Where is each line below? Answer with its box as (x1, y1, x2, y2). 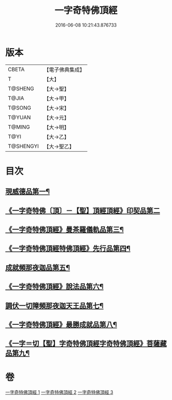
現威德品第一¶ (5, 187, 50, 196)
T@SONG (8, 104, 32, 111)
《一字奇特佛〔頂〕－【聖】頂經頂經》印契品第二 (5, 206, 160, 215)
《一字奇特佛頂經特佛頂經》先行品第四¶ (5, 244, 131, 253)
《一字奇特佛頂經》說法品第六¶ (5, 282, 104, 291)
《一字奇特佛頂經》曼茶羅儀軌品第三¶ (5, 225, 124, 234)
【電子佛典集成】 (44, 66, 85, 73)
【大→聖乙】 (44, 143, 75, 150)
